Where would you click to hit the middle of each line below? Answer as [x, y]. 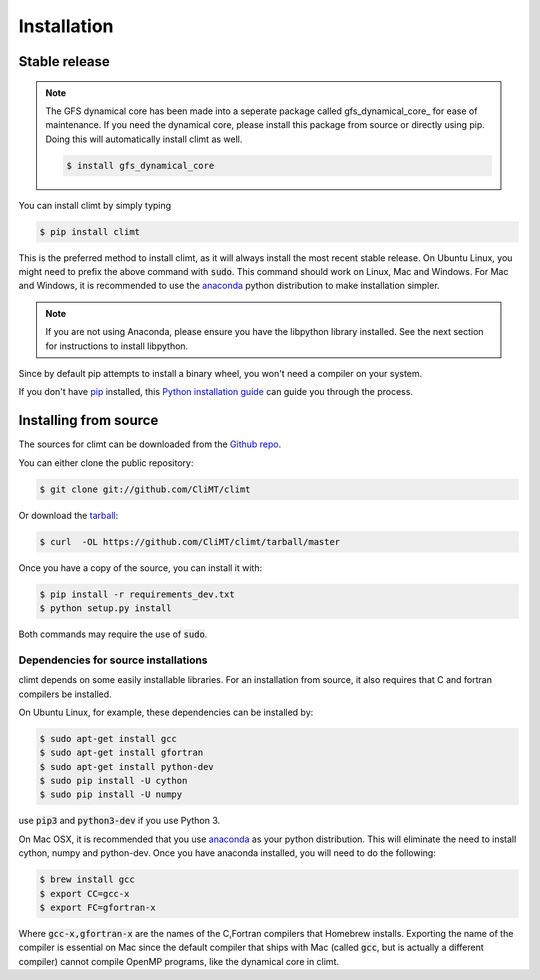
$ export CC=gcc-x [84, 893]
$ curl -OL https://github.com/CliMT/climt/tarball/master [190, 541]
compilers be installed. [65, 694]
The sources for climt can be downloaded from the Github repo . [150, 444]
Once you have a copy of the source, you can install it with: [140, 567]
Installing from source [88, 420]
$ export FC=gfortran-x [98, 907]
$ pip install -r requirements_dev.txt [137, 594]
